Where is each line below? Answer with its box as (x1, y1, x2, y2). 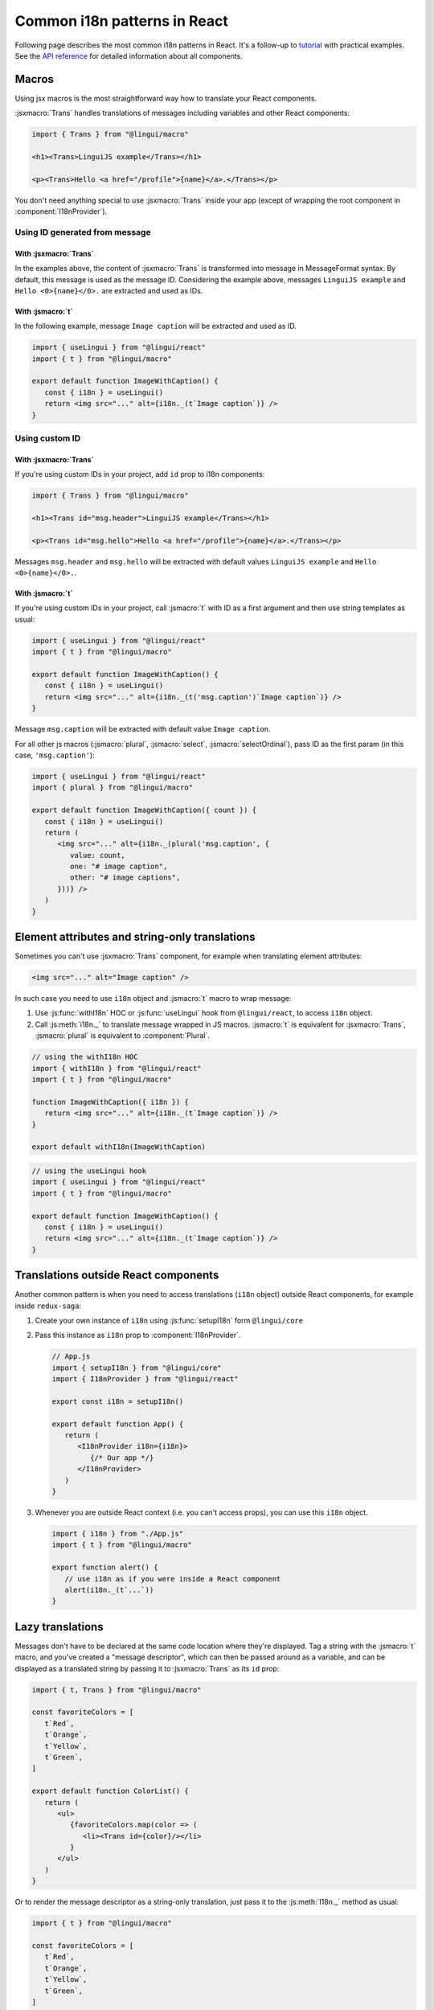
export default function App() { (51, 1419, 184, 1429)
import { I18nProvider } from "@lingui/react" (51, 1375, 239, 1384)
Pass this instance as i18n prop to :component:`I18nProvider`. (35, 1331, 241, 1340)
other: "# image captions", (69, 873, 181, 882)
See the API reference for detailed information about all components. (14, 51, 243, 60)
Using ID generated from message (14, 226, 152, 237)
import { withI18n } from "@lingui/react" (31, 1064, 202, 1073)
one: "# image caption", (69, 862, 168, 872)
